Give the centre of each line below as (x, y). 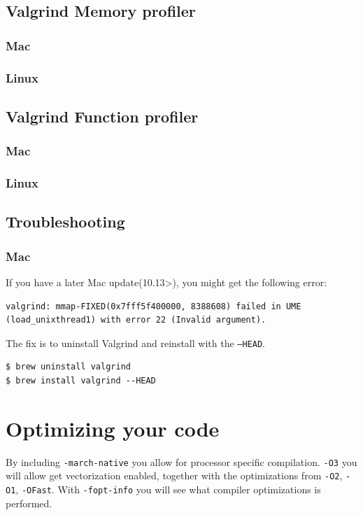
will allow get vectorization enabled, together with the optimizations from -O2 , (174, 475)
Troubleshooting (65, 221)
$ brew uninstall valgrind (68, 367)
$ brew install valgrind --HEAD (81, 380)
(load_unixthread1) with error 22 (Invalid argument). (136, 320)
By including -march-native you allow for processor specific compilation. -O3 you (181, 461)
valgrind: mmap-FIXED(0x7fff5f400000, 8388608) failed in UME (154, 306)
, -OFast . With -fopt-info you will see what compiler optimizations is (168, 489)
